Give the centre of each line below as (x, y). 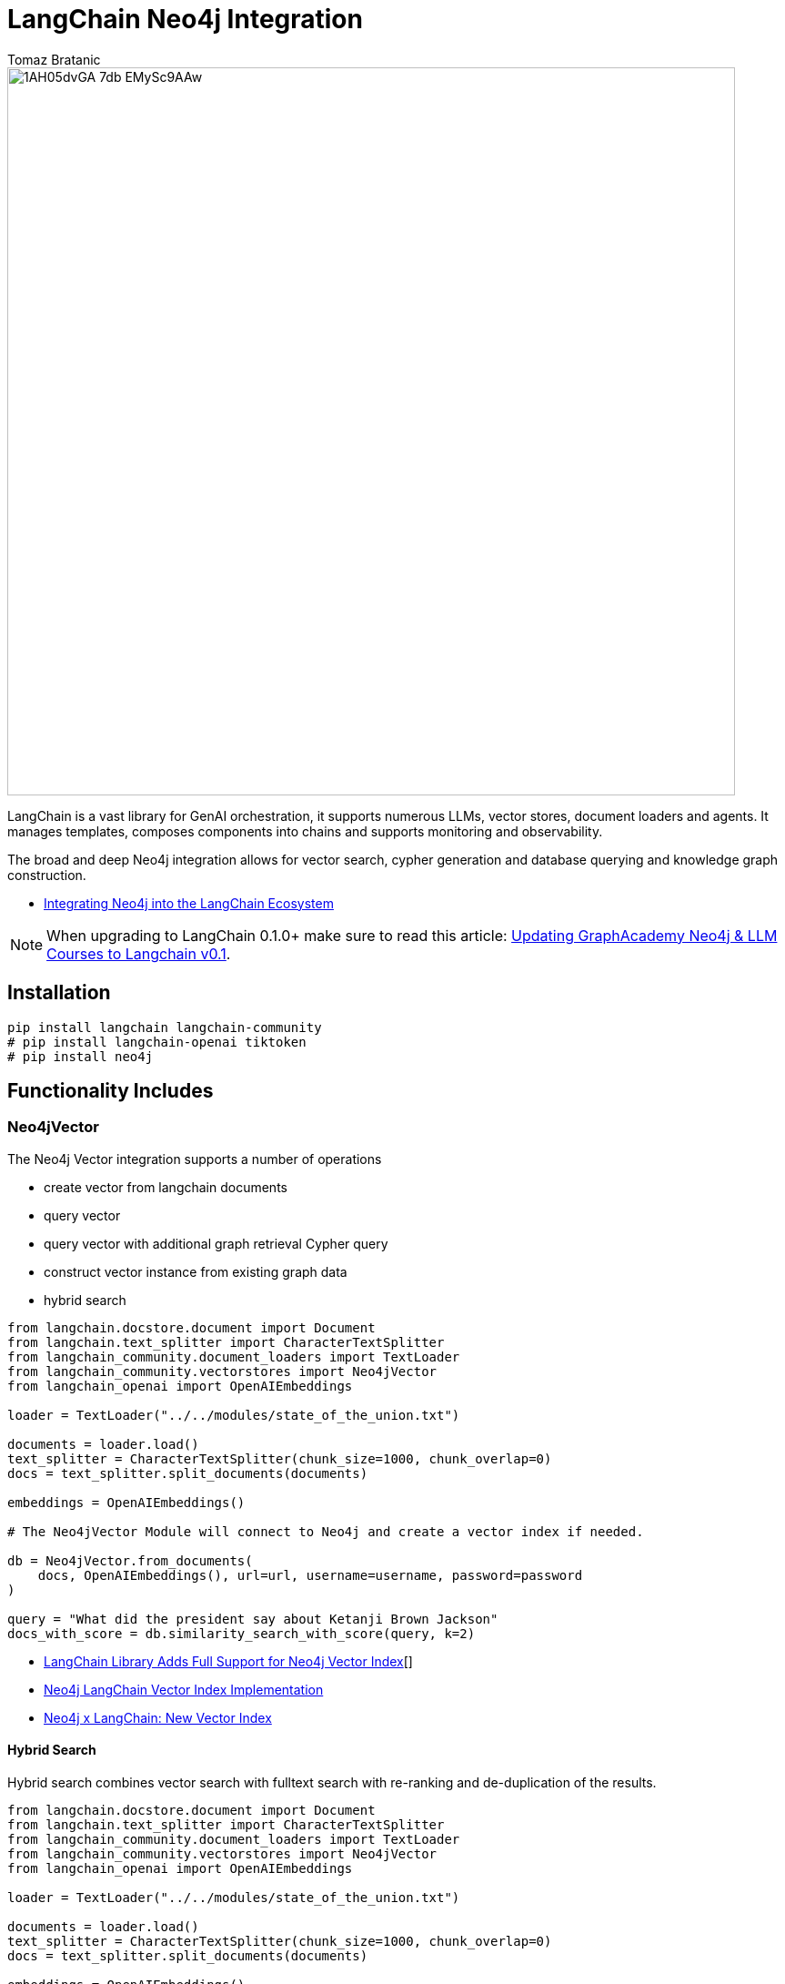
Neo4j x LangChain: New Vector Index (158, 1717)
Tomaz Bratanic (54, 59)
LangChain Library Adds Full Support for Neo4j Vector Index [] (228, 1661)
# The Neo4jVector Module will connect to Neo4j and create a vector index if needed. (326, 1531)
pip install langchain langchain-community (165, 1027)
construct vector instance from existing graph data (196, 1271)
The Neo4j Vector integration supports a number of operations (195, 1159)
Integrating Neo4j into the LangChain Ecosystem (189, 903)
